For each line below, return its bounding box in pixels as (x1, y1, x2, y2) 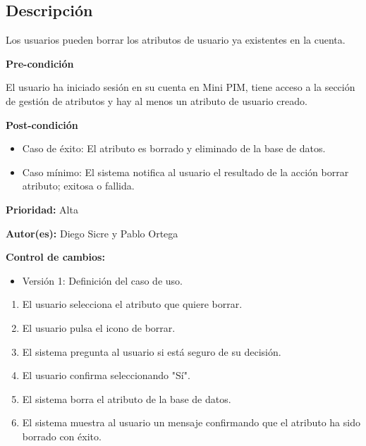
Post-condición (6, 117, 78, 132)
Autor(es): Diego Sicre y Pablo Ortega (6, 225, 178, 240)
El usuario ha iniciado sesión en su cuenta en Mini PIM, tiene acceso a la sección (6, 80, 355, 94)
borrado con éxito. (22, 428, 102, 443)
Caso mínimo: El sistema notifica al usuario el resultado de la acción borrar (22, 164, 349, 179)
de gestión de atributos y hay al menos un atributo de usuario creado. (6, 93, 307, 108)
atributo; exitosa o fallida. (22, 178, 135, 193)
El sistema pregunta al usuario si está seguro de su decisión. (22, 344, 281, 359)
